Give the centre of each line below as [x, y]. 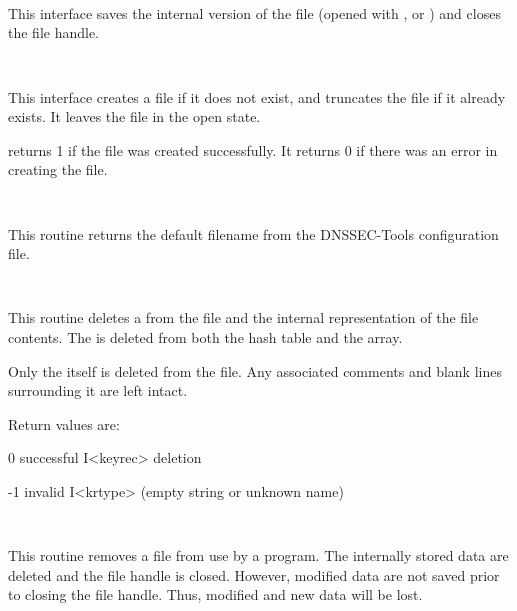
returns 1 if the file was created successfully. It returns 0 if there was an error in [253, 149]
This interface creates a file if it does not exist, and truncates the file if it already [257, 96]
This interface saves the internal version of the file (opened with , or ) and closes [254, 12]
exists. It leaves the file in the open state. [134, 116]
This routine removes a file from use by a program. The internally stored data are [258, 555]
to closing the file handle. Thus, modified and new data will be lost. [215, 594]
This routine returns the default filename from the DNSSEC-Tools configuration [253, 233]
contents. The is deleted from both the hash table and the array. [205, 336]
